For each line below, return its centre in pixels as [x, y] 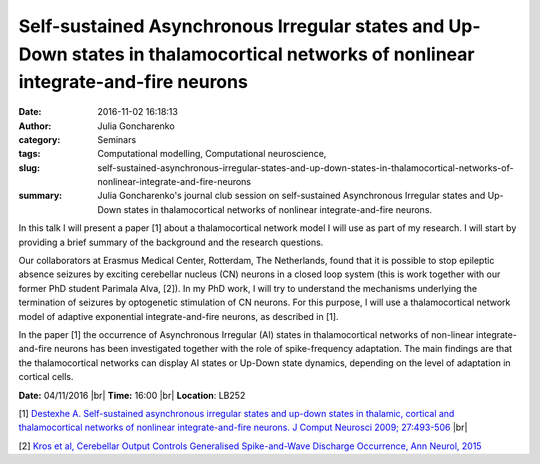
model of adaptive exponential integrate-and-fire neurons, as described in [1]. [178, 316]
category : [39, 139]
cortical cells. [46, 377]
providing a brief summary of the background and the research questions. [171, 242]
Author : [35, 126]
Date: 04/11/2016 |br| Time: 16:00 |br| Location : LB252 [132, 395]
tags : [29, 154]
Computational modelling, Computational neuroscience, [212, 154]
